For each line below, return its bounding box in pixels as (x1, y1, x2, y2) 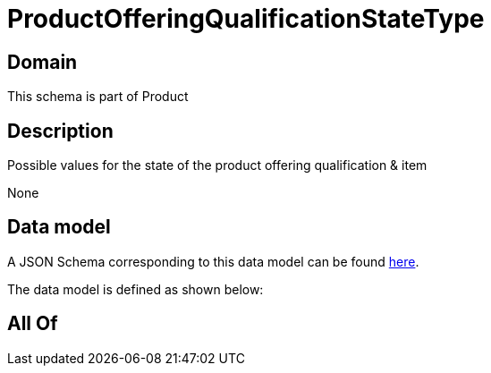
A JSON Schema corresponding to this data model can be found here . (7, 253, 419, 269)
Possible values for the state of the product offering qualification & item (7, 157, 428, 174)
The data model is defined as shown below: (7, 281, 264, 297)
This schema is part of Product (7, 89, 189, 105)
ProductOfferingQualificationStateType (7, 4, 485, 34)
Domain (7, 50, 78, 73)
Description (7, 119, 114, 142)
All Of (7, 312, 58, 335)
